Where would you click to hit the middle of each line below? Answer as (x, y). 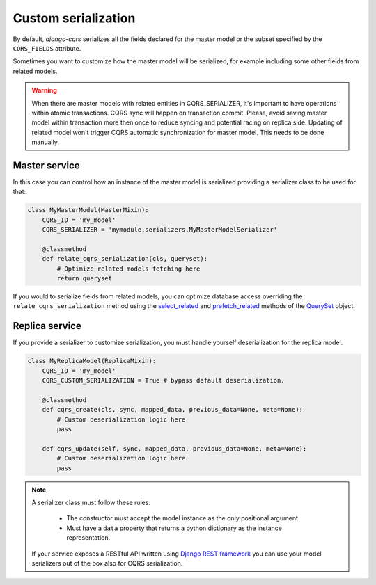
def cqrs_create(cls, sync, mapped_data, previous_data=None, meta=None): (172, 410)
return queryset (85, 279)
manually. (45, 142)
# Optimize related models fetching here (128, 269)
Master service (46, 165)
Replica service (47, 326)
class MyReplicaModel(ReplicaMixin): (92, 361)
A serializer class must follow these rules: (91, 503)
